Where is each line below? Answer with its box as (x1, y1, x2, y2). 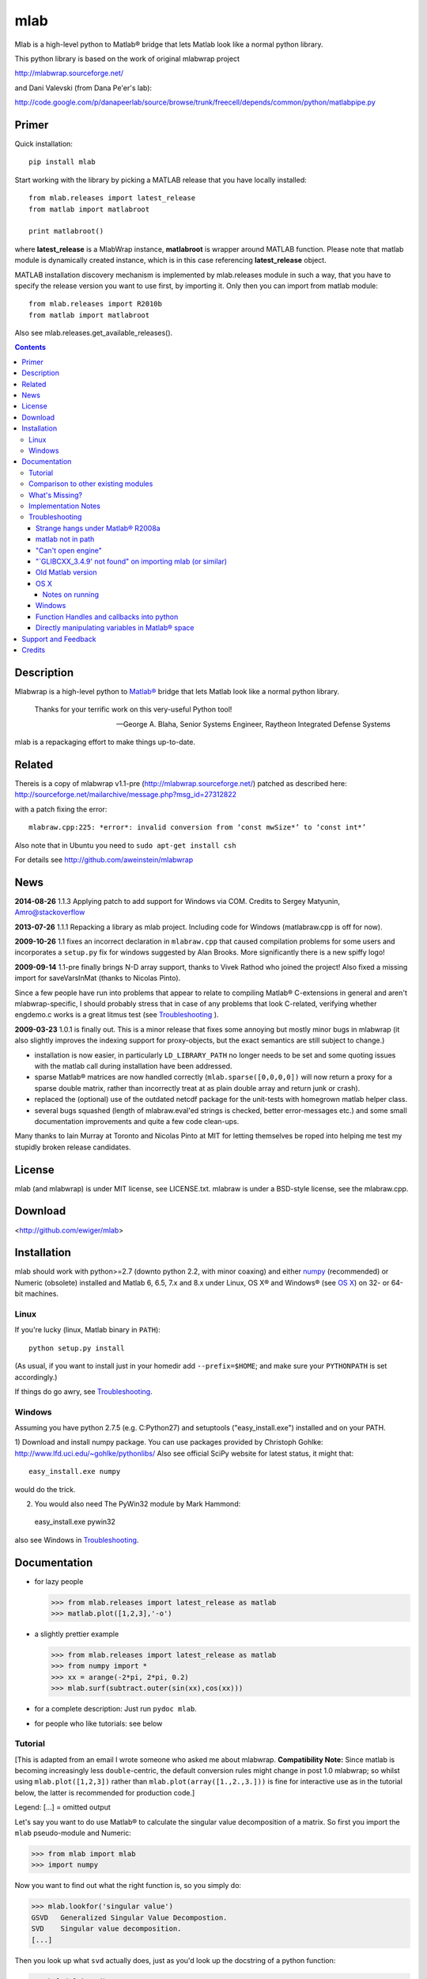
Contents (14, 343, 47, 352)
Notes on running (42, 590, 99, 599)
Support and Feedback (21, 634, 96, 644)
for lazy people (34, 1576, 84, 1586)
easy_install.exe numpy (28, 1467, 121, 1476)
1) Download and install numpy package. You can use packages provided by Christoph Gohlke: (14, 1438, 323, 1447)
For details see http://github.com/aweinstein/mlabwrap (14, 855, 194, 864)
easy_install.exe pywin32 (34, 1517, 116, 1527)
